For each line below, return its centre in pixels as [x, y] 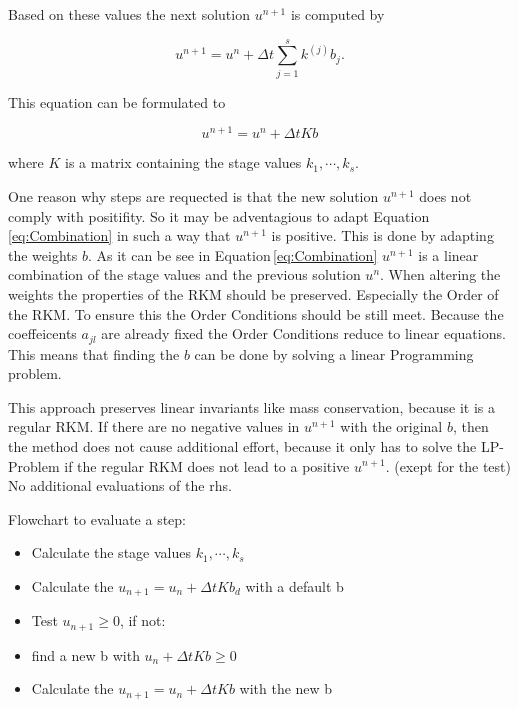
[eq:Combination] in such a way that [119, 235]
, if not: [142, 620]
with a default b [294, 585]
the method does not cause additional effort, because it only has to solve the [242, 445]
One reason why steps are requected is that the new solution [193, 195]
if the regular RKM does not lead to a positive [207, 465]
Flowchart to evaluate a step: [97, 518]
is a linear [448, 254]
